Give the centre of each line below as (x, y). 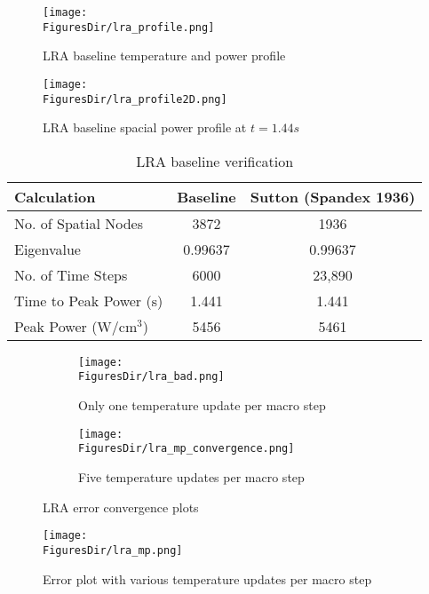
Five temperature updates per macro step (191, 477)
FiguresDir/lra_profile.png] (129, 27)
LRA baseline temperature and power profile (164, 55)
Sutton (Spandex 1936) (333, 196)
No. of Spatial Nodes (79, 223)
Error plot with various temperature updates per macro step (207, 578)
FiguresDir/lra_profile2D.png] (135, 99)
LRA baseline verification (215, 161)
